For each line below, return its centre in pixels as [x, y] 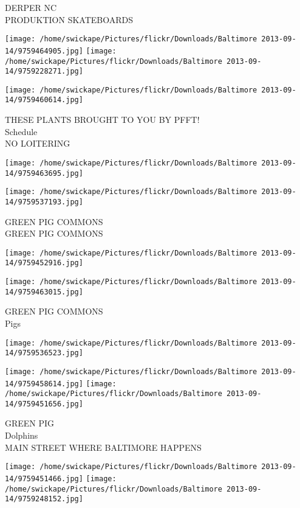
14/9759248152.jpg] [44, 499]
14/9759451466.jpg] [44, 478]
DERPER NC [31, 7]
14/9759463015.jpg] [44, 292]
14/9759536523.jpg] [44, 353]
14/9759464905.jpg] [44, 51]
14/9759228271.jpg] [44, 71]
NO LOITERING [38, 143]
